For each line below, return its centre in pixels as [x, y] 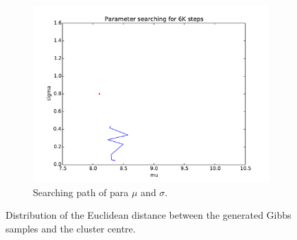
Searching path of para [81, 192]
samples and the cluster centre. [71, 228]
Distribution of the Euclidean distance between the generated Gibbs [148, 215]
